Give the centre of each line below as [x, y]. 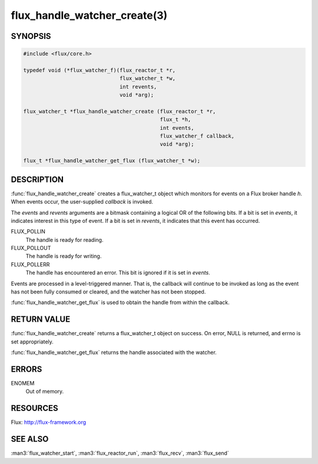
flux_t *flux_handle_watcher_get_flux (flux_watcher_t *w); [112, 161]
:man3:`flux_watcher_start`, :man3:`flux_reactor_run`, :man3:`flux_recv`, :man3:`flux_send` [120, 453]
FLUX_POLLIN [28, 232]
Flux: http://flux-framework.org [49, 422]
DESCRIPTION [37, 179]
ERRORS [26, 369]
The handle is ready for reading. [64, 240]
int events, [177, 128]
